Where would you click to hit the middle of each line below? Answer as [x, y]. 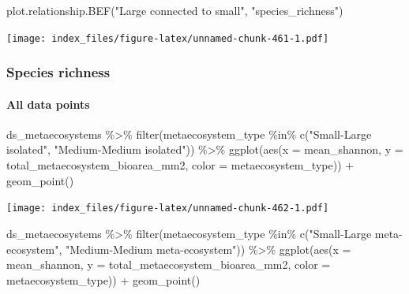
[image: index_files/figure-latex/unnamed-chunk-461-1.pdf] [168, 38]
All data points [48, 104]
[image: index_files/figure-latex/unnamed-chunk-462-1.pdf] [168, 208]
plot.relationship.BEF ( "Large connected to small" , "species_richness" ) [175, 10]
